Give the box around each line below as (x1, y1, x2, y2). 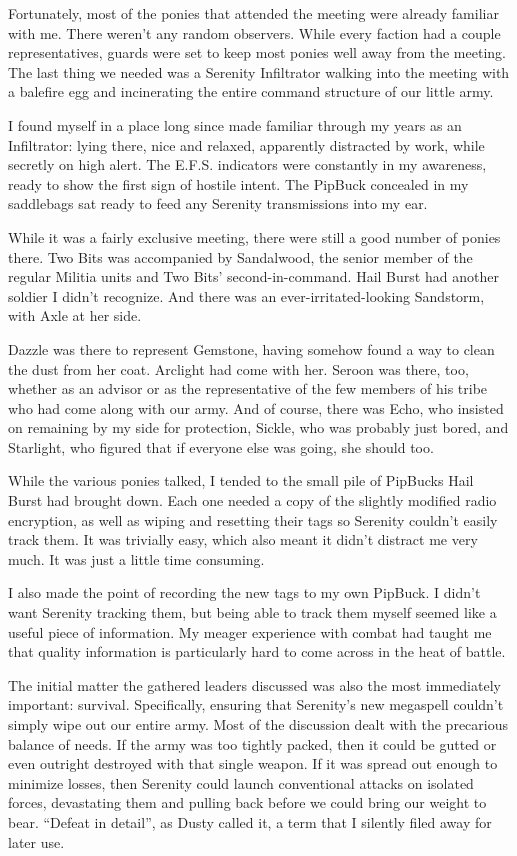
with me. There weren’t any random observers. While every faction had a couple (8, 22, 501, 43)
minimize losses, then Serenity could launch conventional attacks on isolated (8, 772, 474, 793)
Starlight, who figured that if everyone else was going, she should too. (8, 436, 434, 457)
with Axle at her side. (8, 305, 142, 326)
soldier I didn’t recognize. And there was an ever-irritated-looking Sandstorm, (8, 285, 485, 306)
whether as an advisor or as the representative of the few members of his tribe (8, 378, 488, 399)
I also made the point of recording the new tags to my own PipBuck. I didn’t (8, 582, 481, 603)
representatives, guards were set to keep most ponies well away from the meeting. (8, 42, 506, 63)
